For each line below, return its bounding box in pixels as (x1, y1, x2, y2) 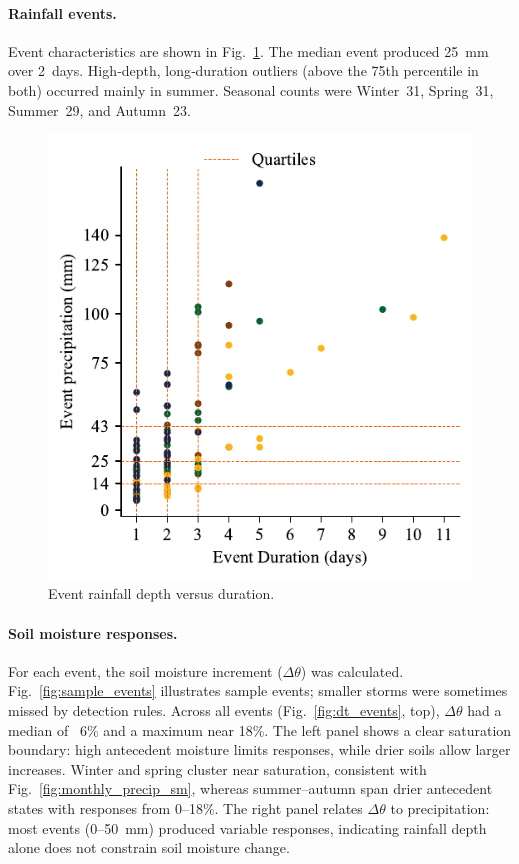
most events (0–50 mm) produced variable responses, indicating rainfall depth (8, 817, 487, 838)
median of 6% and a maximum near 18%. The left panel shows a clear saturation (8, 719, 512, 740)
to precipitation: (390, 797, 490, 818)
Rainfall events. (8, 2, 117, 23)
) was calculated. (300, 660, 404, 681)
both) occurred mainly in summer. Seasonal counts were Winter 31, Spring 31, (8, 79, 494, 100)
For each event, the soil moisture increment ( (8, 660, 283, 681)
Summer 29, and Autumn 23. (8, 99, 191, 120)
